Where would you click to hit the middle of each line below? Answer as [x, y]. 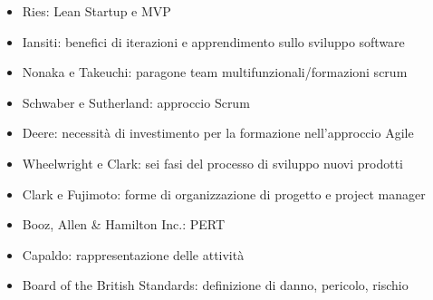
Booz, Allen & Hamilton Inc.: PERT [124, 224]
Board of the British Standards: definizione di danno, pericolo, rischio [215, 285]
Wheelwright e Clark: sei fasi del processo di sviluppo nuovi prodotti [212, 163]
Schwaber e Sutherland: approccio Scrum [136, 102]
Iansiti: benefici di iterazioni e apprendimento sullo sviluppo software [213, 41]
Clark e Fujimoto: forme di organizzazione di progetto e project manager [224, 194]
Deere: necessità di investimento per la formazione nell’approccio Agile [218, 133]
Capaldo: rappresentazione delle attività [133, 254]
